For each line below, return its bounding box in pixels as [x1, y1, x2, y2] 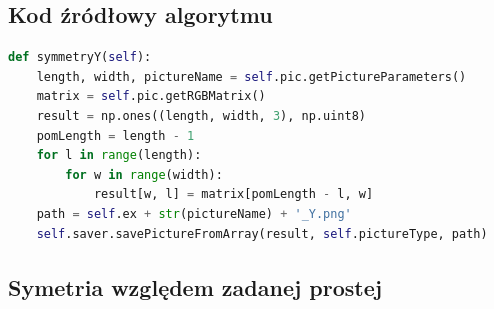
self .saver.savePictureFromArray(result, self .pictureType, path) [36, 226, 488, 241]
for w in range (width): [65, 167, 223, 182]
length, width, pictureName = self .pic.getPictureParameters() [36, 69, 467, 84]
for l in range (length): [36, 148, 202, 163]
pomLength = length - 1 [36, 128, 195, 143]
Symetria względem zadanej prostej [8, 271, 383, 302]
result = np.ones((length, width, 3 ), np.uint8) [36, 108, 366, 123]
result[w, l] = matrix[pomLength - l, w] [93, 187, 374, 202]
